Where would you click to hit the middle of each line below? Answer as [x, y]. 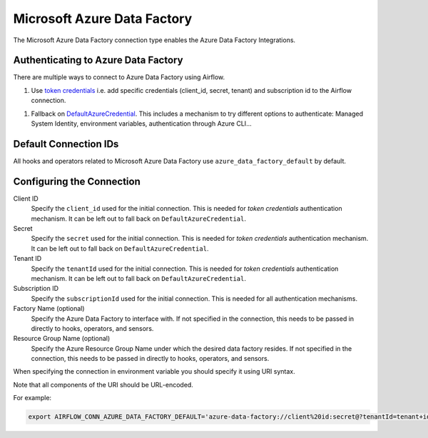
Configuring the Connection [77, 181]
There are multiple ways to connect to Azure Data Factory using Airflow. [119, 77]
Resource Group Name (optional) [62, 339]
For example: [32, 398]
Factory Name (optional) [49, 309]
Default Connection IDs [66, 144]
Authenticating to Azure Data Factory [98, 60]
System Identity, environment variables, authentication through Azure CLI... [142, 124]
